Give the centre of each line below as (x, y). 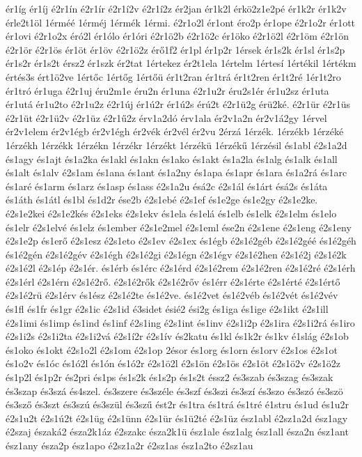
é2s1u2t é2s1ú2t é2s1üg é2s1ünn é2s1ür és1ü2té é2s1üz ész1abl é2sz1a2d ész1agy (177, 418)
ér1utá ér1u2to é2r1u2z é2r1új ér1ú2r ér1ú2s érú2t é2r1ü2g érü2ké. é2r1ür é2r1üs (178, 104)
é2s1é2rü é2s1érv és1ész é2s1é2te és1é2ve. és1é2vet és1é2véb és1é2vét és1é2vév (172, 295)
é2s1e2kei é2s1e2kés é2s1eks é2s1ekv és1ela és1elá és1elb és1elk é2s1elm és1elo (171, 213)
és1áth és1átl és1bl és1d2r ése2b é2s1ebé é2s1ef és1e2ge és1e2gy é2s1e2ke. (162, 200)
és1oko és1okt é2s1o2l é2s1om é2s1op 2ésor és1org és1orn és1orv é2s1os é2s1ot (172, 349)
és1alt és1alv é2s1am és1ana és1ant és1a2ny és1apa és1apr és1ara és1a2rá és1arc (176, 172)
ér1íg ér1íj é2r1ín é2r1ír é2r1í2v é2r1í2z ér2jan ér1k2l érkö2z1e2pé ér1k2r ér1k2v (176, 8)
